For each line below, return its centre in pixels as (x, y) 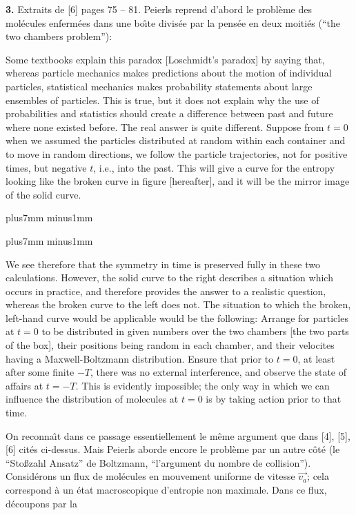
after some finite (40, 372)
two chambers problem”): (59, 36)
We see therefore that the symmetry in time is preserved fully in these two (163, 264)
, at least (316, 358)
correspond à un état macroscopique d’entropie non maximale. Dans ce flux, (166, 489)
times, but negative (46, 167)
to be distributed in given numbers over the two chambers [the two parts (195, 331)
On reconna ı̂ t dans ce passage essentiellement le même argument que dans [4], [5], (178, 435)
